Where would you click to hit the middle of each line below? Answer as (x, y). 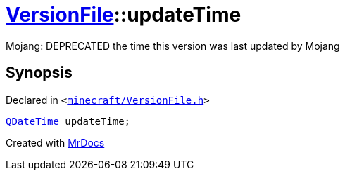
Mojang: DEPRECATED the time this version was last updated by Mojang (173, 46)
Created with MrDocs (55, 142)
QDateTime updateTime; (68, 121)
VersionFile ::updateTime (124, 15)
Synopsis (39, 73)
